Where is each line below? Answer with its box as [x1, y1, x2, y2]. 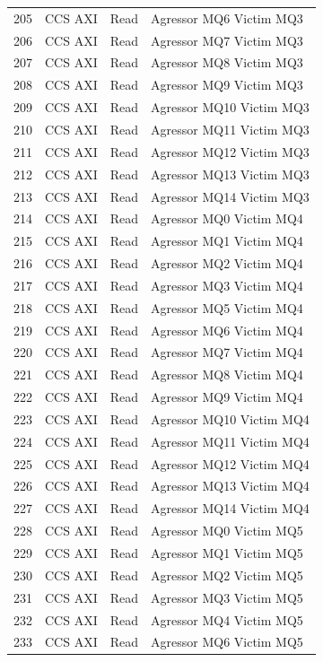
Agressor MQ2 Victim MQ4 [151, 254, 303, 273]
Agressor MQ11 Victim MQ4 [151, 431, 310, 450]
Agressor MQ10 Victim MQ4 [151, 409, 310, 428]
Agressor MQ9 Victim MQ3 [151, 75, 303, 94]
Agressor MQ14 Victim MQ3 [151, 187, 310, 205]
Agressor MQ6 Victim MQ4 [151, 320, 303, 339]
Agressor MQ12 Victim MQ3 [151, 142, 310, 161]
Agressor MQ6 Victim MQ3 [151, 8, 303, 27]
